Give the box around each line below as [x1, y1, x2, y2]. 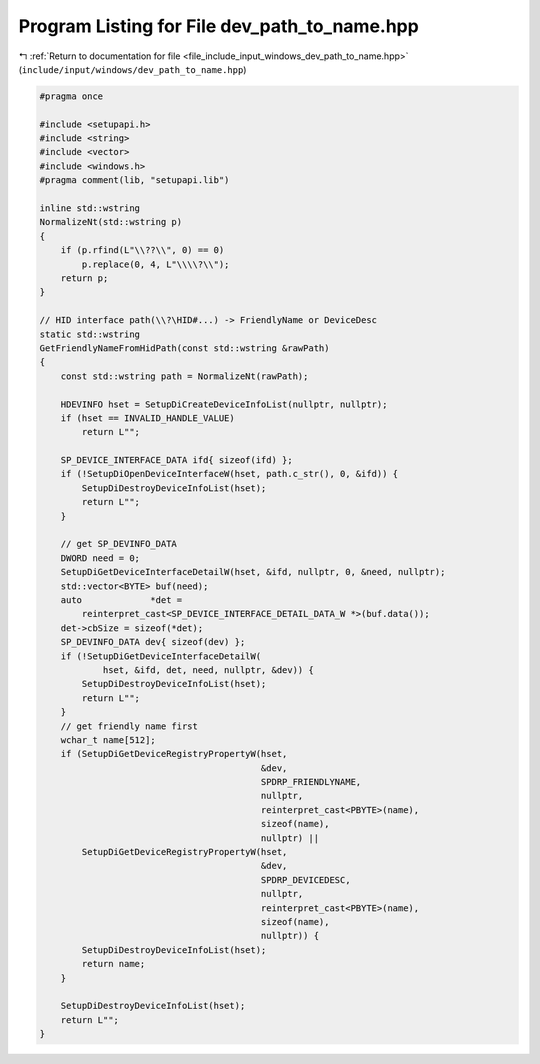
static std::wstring [39, 328, 140, 340]
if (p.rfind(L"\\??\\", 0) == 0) [60, 245, 225, 256]
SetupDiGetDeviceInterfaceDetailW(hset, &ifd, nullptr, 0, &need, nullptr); [60, 566, 446, 578]
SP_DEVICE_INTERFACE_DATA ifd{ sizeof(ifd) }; [60, 455, 294, 466]
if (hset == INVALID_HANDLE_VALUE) [60, 412, 235, 424]
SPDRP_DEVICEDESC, [260, 874, 351, 885]
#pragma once [39, 90, 104, 102]
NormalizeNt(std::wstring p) [39, 216, 183, 228]
